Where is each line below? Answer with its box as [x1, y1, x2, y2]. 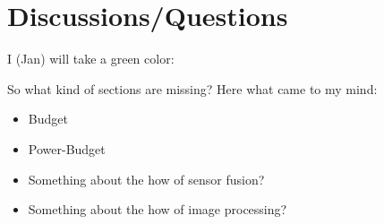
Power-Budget [28, 139, 106, 158]
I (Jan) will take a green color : [7, 49, 175, 68]
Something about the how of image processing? [28, 200, 287, 219]
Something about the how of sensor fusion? [28, 169, 265, 188]
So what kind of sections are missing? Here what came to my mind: [7, 79, 378, 98]
